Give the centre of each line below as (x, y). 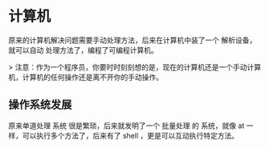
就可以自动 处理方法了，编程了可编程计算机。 (83, 50)
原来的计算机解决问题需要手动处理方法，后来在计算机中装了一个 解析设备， (132, 40)
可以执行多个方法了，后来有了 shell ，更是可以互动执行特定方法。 (130, 135)
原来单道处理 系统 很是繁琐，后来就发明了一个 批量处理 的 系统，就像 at (126, 126)
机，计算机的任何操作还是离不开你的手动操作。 (86, 77)
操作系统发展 (40, 105)
